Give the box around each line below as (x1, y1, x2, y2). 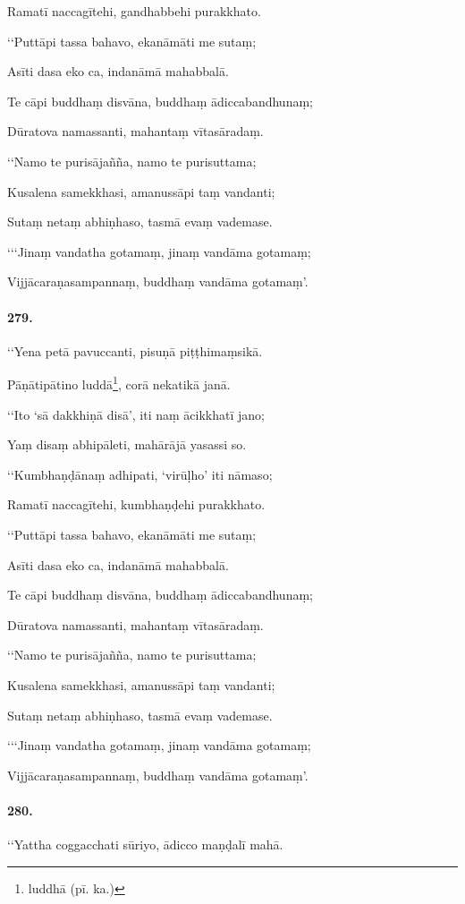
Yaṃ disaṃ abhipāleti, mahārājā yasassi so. (7, 435, 247, 454)
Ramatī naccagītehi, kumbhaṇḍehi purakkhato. (7, 495, 266, 514)
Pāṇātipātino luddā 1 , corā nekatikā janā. (7, 372, 231, 393)
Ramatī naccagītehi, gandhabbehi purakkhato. (7, 2, 261, 20)
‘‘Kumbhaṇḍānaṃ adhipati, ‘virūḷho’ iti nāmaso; (7, 465, 273, 483)
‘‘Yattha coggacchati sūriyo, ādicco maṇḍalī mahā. (7, 835, 283, 854)
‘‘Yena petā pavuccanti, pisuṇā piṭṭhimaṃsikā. (7, 341, 263, 360)
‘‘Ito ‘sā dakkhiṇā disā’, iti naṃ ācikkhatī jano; (7, 405, 265, 423)
